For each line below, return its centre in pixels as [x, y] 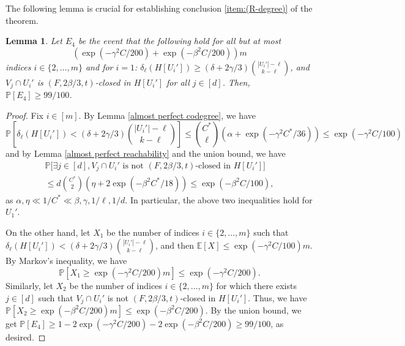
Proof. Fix [24, 115]
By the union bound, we [256, 310]
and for [99, 66]
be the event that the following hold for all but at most [180, 41]
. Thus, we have [277, 297]
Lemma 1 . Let [34, 41]
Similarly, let [29, 285]
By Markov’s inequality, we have [66, 261]
